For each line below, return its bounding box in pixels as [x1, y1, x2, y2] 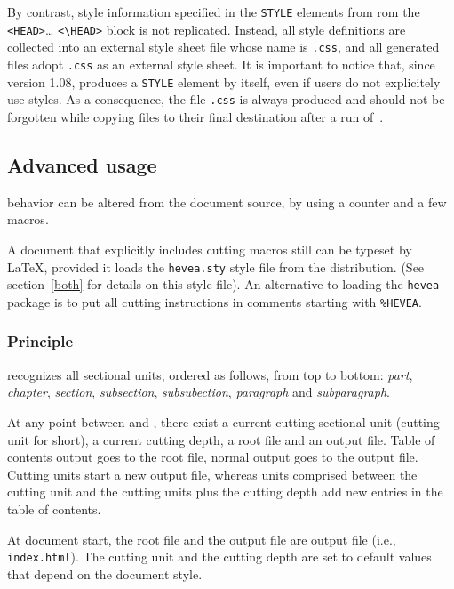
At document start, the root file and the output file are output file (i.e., [7, 529, 396, 548]
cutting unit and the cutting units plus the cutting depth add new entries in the [7, 482, 443, 501]
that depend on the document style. [7, 564, 203, 583]
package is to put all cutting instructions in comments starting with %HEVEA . [7, 292, 422, 311]
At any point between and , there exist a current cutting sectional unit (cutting [7, 412, 440, 431]
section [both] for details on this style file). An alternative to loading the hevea [7, 275, 440, 294]
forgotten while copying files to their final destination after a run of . [7, 107, 384, 125]
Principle [7, 330, 74, 352]
